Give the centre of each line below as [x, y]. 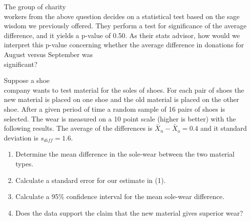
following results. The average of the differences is [78, 128]
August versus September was [48, 54]
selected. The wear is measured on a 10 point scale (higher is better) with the [120, 118]
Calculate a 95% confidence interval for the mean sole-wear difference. [120, 196]
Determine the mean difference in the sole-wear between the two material [125, 154]
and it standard [224, 128]
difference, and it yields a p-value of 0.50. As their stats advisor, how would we [122, 35]
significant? [21, 64]
